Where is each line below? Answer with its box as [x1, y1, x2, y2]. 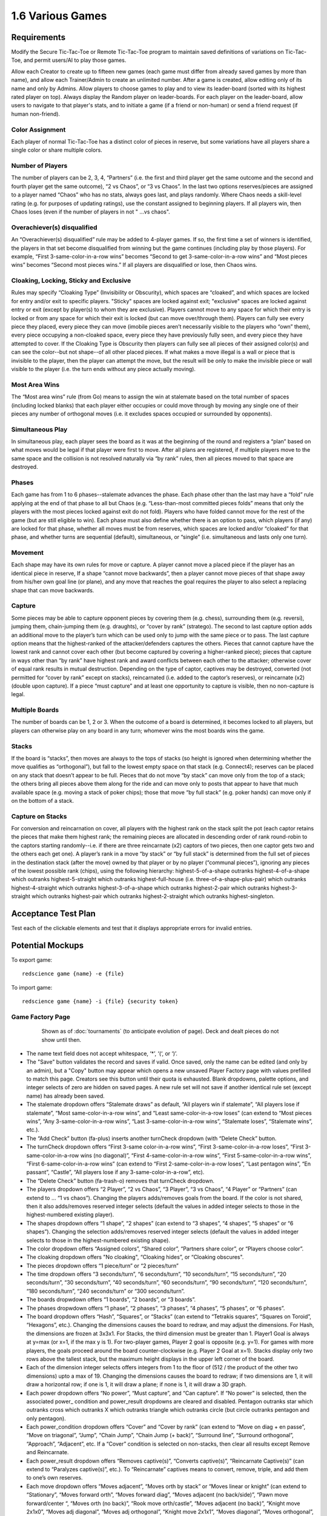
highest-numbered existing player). [26, 1211, 114, 1218]
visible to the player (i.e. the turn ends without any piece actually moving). [11, 366, 196, 372]
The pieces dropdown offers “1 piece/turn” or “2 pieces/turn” [26, 1262, 179, 1269]
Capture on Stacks [11, 812, 67, 820]
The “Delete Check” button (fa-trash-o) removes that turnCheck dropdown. [26, 1177, 215, 1184]
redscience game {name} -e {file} [22, 970, 124, 978]
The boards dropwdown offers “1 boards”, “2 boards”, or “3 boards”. [26, 1296, 196, 1303]
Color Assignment [11, 125, 66, 133]
